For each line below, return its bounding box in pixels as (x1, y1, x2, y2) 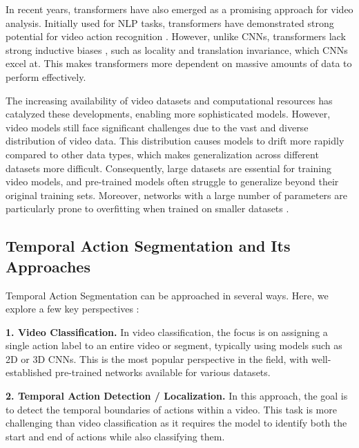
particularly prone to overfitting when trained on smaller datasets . (6, 201, 289, 216)
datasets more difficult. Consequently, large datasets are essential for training (6, 160, 332, 175)
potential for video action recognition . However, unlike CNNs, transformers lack (6, 29, 346, 44)
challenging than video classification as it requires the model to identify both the (6, 416, 347, 430)
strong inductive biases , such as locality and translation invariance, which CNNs (6, 42, 348, 57)
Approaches (6, 255, 90, 277)
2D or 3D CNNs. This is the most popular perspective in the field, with (6, 351, 309, 366)
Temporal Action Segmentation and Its (6, 235, 291, 256)
